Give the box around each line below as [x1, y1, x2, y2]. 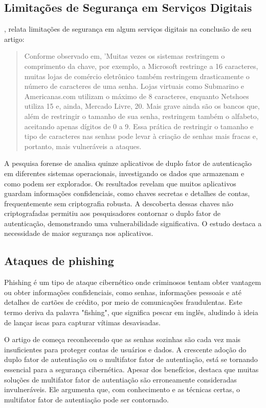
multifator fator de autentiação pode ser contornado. [4, 394, 169, 404]
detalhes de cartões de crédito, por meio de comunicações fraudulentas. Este [4, 297, 242, 307]
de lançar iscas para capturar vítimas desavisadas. [4, 317, 161, 327]
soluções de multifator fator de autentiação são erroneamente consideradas [4, 374, 237, 385]
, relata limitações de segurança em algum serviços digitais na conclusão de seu [4, 23, 252, 34]
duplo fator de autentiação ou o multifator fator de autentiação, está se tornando [4, 354, 258, 365]
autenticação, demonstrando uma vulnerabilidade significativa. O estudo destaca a [4, 218, 262, 228]
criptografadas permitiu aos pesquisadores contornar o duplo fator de [4, 208, 221, 219]
